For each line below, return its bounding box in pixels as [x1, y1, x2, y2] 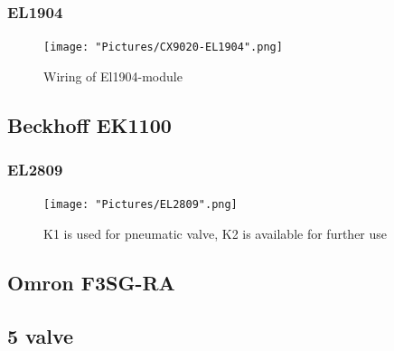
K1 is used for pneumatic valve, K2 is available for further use [43, 224, 388, 243]
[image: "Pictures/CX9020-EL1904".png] [43, 41, 283, 54]
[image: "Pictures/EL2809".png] [43, 198, 238, 212]
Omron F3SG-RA [7, 269, 175, 297]
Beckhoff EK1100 [7, 110, 172, 138]
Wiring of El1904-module [43, 66, 183, 85]
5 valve [7, 321, 74, 349]
